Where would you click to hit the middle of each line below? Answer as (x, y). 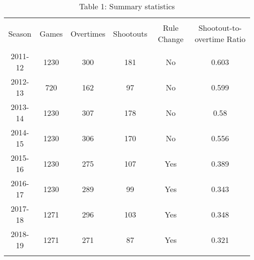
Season (20, 33)
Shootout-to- (220, 28)
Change (171, 39)
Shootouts (130, 33)
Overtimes (88, 33)
